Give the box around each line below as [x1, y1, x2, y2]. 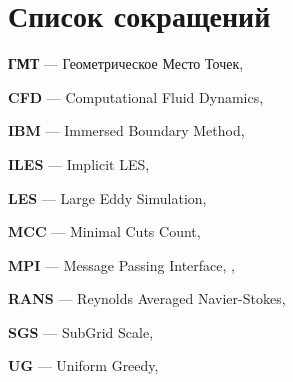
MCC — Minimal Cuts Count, [8, 221, 201, 242]
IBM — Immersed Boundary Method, [8, 120, 245, 141]
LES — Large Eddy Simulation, [8, 187, 207, 208]
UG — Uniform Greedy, [8, 355, 159, 376]
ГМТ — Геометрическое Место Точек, [8, 53, 244, 74]
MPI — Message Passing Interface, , [8, 254, 235, 275]
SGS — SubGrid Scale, [8, 321, 154, 342]
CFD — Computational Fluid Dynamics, [8, 86, 264, 107]
